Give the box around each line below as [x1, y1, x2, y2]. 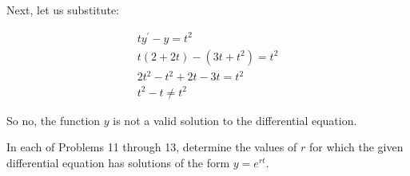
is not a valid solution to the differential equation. [113, 111, 357, 128]
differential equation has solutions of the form [6, 154, 230, 170]
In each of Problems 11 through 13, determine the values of [6, 139, 297, 155]
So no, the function [6, 111, 101, 128]
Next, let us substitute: [6, 2, 120, 18]
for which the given [308, 139, 404, 155]
